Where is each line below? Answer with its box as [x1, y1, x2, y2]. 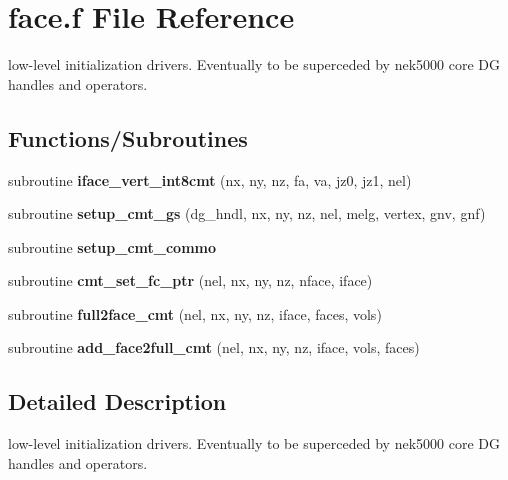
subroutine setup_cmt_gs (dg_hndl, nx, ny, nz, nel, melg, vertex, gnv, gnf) [8, 203, 486, 224]
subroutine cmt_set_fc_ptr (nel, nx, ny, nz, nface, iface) [8, 270, 373, 291]
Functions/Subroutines [8, 122, 248, 153]
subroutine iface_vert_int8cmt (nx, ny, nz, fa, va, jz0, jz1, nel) [8, 169, 412, 190]
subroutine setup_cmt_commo [8, 236, 217, 257]
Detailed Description [8, 386, 227, 417]
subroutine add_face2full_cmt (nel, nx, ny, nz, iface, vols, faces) [8, 337, 420, 358]
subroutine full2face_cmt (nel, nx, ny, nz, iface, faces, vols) [8, 303, 382, 324]
